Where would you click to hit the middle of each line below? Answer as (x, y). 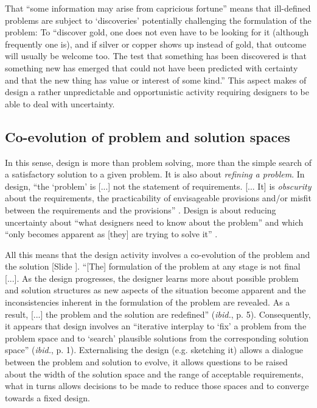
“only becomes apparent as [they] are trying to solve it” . (111, 234)
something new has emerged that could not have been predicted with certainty (152, 67)
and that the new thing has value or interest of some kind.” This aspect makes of (156, 80)
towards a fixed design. (47, 397)
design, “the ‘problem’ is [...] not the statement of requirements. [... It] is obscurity (158, 186)
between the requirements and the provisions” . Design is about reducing (141, 209)
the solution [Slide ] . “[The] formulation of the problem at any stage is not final (153, 266)
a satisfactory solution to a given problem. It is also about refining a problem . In (155, 174)
